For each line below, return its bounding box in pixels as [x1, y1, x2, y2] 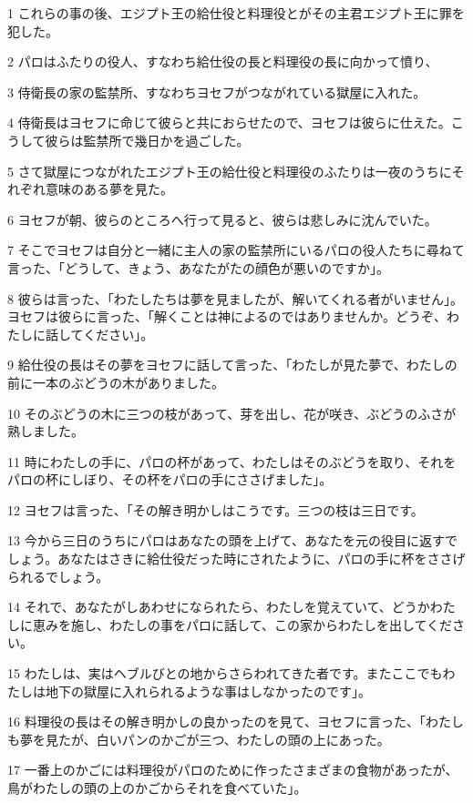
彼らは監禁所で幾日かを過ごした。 [45, 130, 250, 149]
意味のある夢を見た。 [45, 179, 173, 198]
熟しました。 [7, 422, 84, 441]
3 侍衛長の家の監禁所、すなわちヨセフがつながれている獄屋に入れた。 [7, 82, 427, 101]
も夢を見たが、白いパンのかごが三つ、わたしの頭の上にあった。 [7, 729, 390, 748]
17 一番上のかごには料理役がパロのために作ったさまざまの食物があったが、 [7, 760, 458, 779]
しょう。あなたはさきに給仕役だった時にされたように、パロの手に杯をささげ [7, 549, 466, 568]
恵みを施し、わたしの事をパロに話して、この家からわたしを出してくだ [32, 615, 453, 634]
